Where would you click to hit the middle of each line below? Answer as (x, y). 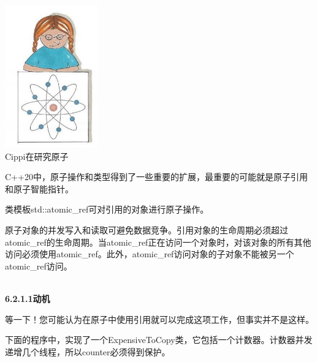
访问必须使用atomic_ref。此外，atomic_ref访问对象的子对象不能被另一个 (150, 254)
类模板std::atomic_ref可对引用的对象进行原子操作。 (107, 209)
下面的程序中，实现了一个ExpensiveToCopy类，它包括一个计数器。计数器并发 (159, 340)
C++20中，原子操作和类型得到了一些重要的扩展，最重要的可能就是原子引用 (156, 177)
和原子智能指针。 (39, 188)
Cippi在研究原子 (37, 156)
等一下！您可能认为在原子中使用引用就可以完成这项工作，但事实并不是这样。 (159, 319)
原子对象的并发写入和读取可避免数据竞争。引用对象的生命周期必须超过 (147, 230)
